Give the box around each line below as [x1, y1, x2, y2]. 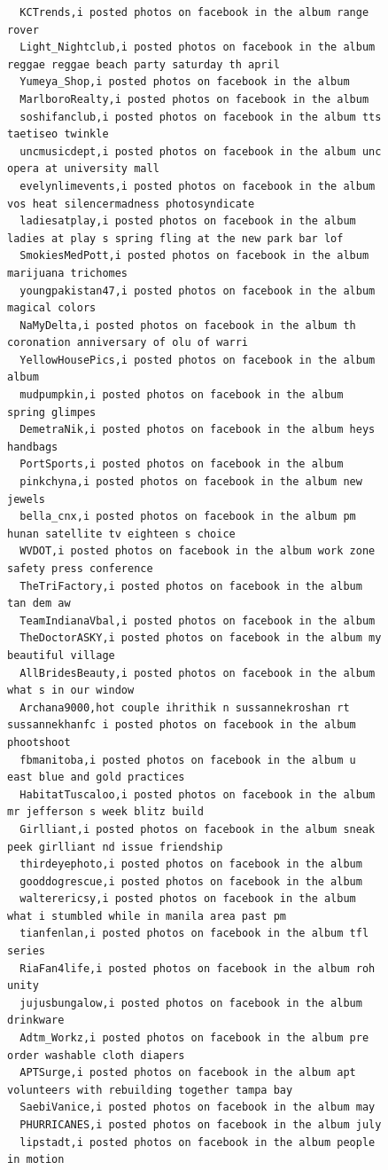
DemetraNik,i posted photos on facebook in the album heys [19, 423, 376, 436]
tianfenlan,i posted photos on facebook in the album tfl [19, 927, 369, 940]
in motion [7, 1153, 65, 1166]
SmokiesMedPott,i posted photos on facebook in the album [19, 249, 369, 263]
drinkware [7, 1014, 65, 1027]
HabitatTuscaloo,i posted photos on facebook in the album [19, 788, 376, 801]
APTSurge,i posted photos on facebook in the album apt [19, 1066, 356, 1080]
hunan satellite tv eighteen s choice [7, 527, 236, 540]
